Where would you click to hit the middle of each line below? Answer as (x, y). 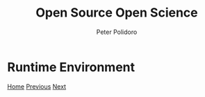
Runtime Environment (71, 67)
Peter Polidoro (117, 32)
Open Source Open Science (117, 13)
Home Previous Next (37, 86)
